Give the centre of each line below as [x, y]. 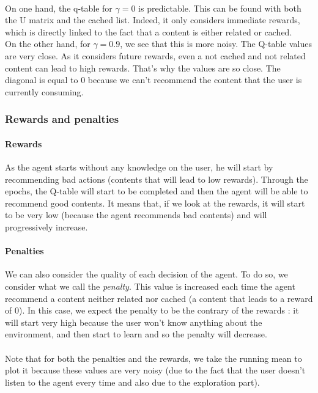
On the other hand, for [48, 44]
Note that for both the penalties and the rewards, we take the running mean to [153, 358]
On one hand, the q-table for [59, 8]
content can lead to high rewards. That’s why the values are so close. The [143, 68]
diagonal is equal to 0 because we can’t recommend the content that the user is [153, 80]
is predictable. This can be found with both [220, 8]
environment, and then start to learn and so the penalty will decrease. [136, 334]
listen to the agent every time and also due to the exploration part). [132, 382]
